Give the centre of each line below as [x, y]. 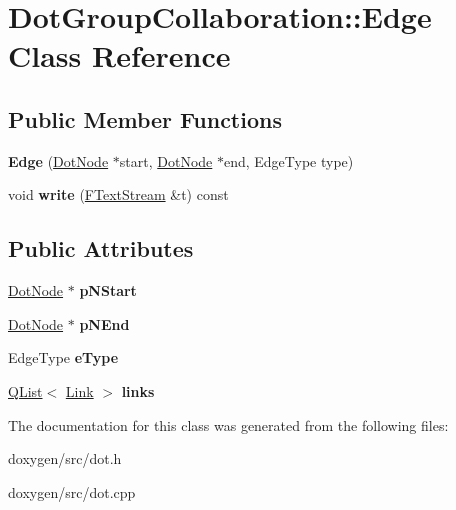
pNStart [108, 290]
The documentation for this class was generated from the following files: [228, 424]
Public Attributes [101, 248]
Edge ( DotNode [58, 160]
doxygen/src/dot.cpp [72, 491]
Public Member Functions [145, 118]
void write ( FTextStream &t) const [118, 194]
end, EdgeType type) [288, 160]
